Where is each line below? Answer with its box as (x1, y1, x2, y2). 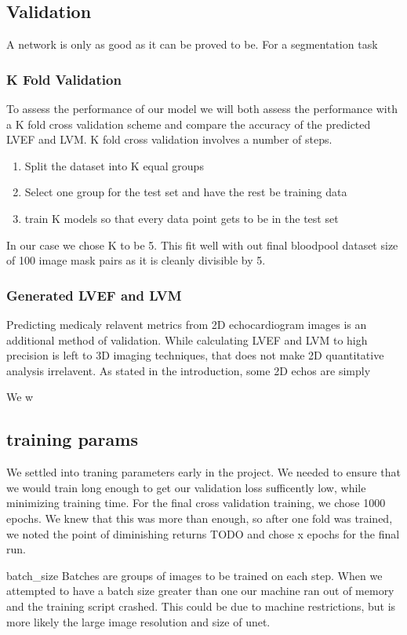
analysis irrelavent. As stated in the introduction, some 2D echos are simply (6, 362, 371, 378)
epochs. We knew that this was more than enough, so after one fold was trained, (6, 509, 393, 526)
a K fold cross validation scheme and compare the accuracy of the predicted (6, 115, 371, 132)
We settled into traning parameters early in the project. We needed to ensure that (6, 464, 401, 480)
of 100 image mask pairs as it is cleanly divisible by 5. (6, 252, 266, 268)
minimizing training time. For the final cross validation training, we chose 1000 (6, 494, 386, 511)
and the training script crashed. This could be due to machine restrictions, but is (6, 597, 396, 614)
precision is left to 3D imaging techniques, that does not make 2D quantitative (6, 347, 384, 363)
